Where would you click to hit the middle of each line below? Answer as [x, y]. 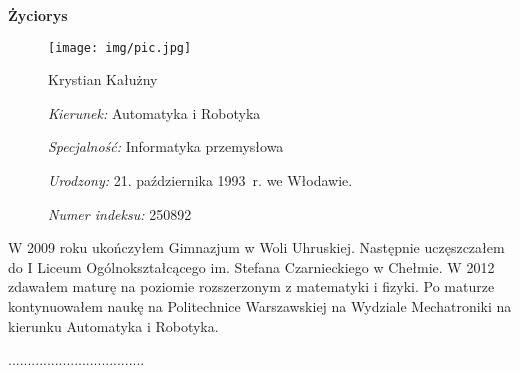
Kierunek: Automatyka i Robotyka [154, 112]
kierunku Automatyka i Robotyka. [113, 325]
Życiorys [38, 15]
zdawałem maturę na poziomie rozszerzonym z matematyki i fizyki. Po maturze [251, 286]
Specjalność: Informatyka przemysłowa [166, 146]
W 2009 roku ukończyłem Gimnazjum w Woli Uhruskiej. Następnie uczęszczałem [256, 247]
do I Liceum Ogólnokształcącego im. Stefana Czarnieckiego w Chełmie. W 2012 [251, 266]
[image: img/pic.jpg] [120, 47]
